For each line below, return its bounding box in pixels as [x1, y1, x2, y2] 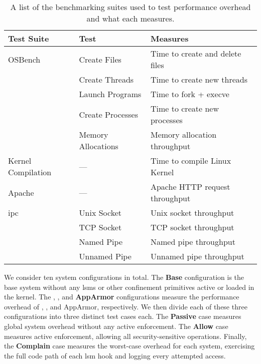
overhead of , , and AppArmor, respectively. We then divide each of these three [4, 301, 247, 311]
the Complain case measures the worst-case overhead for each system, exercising [4, 340, 255, 351]
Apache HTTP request [150, 181, 230, 192]
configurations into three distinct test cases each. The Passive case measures [4, 311, 241, 321]
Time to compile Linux [150, 155, 231, 166]
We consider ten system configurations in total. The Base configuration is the [4, 272, 244, 282]
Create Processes [79, 108, 138, 120]
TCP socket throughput [150, 221, 234, 233]
